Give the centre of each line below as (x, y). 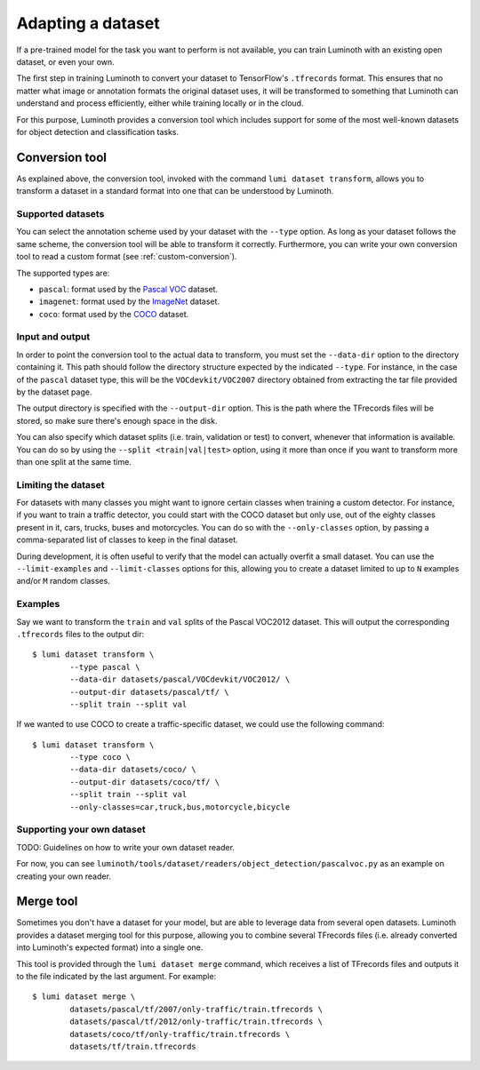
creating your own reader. (64, 876)
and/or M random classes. (63, 581)
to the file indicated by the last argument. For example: (116, 977)
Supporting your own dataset (81, 829)
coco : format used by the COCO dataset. (114, 314)
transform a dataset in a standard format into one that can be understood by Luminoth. (175, 191)
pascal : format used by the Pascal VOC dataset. (128, 289)
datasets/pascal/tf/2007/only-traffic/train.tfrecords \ (196, 1009)
